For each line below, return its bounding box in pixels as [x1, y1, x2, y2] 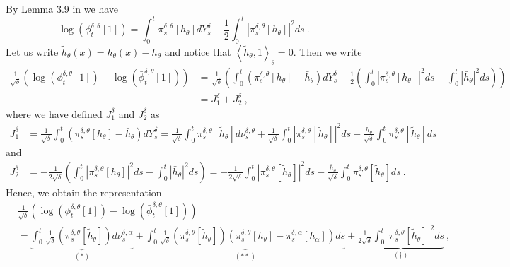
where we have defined [6, 106, 103, 121]
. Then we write [293, 44, 362, 59]
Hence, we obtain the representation [6, 184, 162, 199]
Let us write [6, 44, 59, 59]
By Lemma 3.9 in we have [6, 1, 119, 16]
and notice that [164, 44, 231, 59]
